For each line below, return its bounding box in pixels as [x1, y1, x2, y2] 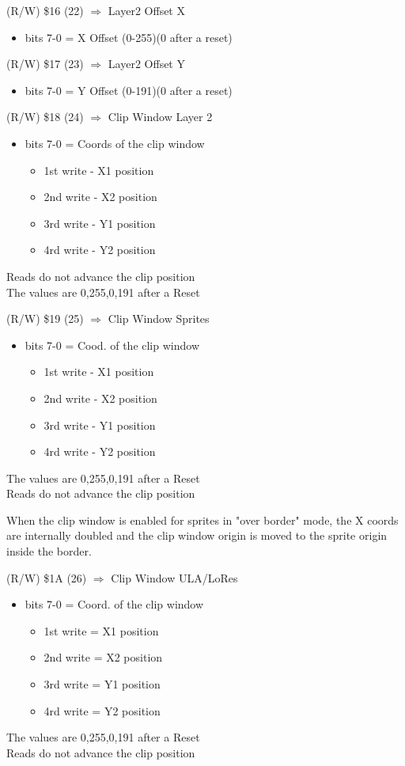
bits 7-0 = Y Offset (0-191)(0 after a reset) [25, 82, 233, 98]
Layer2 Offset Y [108, 55, 185, 72]
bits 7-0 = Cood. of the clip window [25, 336, 199, 353]
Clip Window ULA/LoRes [111, 569, 238, 586]
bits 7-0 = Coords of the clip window [25, 135, 205, 151]
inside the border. [6, 543, 92, 559]
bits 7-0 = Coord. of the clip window [25, 596, 204, 612]
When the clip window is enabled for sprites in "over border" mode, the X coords [6, 511, 399, 528]
